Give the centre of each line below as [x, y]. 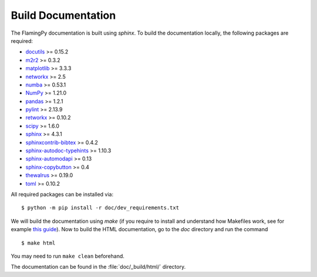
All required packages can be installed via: [62, 194]
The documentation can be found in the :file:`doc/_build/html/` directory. [98, 267]
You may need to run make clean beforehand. [68, 256]
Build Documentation [63, 15]
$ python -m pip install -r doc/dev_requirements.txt [100, 208]
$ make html [38, 243]
